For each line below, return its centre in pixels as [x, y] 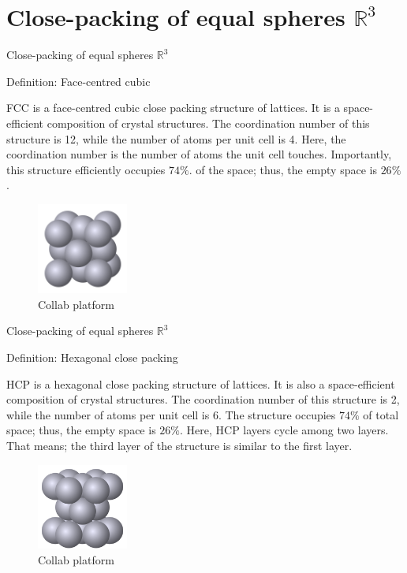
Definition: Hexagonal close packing [92, 357]
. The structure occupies [277, 414]
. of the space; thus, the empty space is [283, 169]
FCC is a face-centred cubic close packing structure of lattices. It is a [173, 108]
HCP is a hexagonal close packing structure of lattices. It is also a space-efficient [201, 383]
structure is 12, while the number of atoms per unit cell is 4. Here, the [176, 138]
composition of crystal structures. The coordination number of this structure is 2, [203, 399]
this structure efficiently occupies [86, 169]
